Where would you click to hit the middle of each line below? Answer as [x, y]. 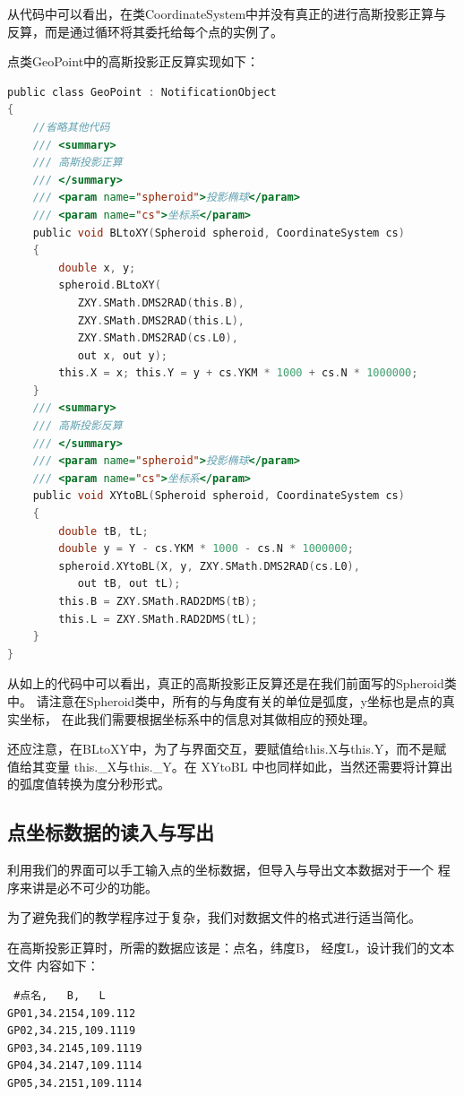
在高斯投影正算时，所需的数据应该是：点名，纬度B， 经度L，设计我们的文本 [231, 947]
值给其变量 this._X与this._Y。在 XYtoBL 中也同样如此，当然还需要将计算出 [230, 766]
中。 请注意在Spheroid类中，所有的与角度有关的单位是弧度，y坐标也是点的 [225, 700]
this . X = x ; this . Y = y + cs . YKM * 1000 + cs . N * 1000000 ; [238, 373]
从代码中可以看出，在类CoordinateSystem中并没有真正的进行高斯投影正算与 [227, 13]
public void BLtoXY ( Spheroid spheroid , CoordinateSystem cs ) [219, 233]
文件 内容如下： [53, 965]
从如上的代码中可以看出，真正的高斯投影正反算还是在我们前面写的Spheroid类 [232, 683]
